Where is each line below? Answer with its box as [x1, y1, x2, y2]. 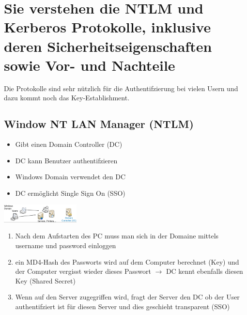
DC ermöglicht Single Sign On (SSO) [15, 188, 125, 198]
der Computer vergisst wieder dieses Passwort [15, 266, 151, 276]
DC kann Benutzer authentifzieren [15, 155, 118, 165]
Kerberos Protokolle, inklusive [4, 17, 211, 37]
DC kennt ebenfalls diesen [166, 266, 243, 276]
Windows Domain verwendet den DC [15, 172, 126, 182]
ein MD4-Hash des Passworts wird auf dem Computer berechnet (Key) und [15, 256, 239, 267]
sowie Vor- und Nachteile [4, 55, 175, 75]
